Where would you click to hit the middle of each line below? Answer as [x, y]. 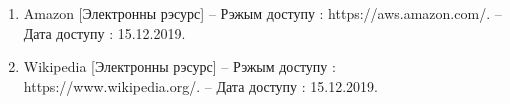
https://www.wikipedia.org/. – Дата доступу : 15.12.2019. [201, 85]
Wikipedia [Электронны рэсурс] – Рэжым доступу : [179, 66]
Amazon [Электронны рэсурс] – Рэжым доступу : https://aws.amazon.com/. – [262, 13]
